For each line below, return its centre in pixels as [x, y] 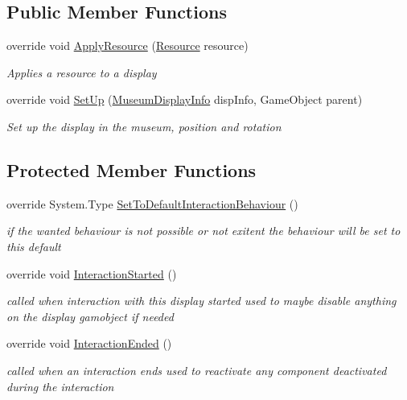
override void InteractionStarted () [92, 273]
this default [34, 246]
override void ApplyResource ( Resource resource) [127, 45]
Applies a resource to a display [82, 72]
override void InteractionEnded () [89, 343]
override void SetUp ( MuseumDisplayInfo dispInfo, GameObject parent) [185, 99]
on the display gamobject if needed [90, 316]
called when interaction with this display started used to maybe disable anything [201, 301]
